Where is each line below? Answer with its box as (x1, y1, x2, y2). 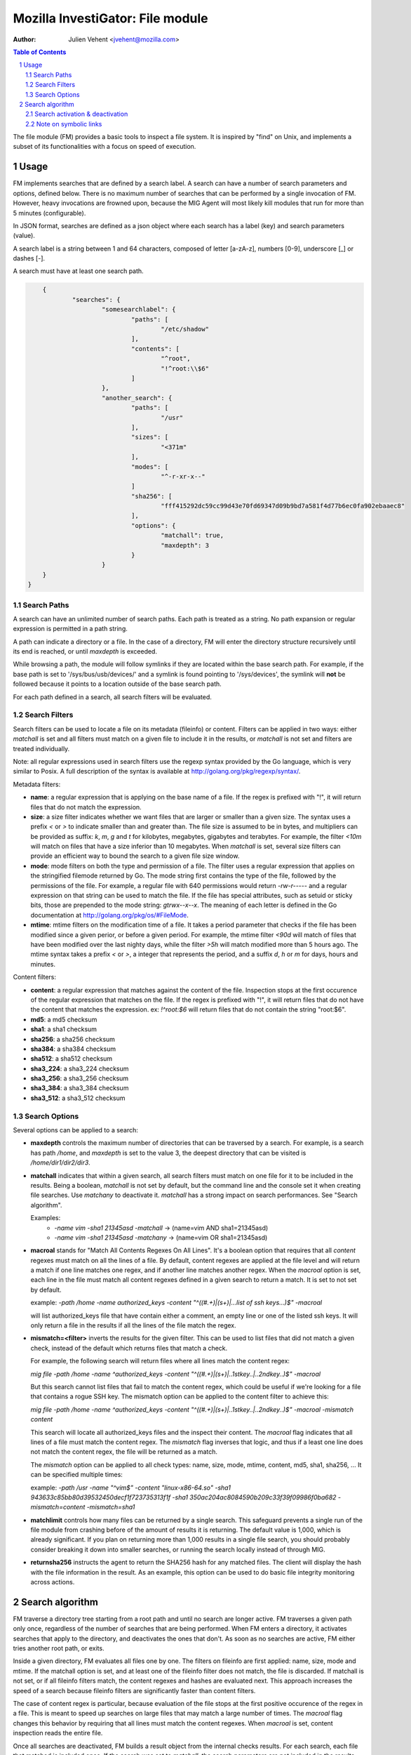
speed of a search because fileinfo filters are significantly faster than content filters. (13, 1686, 256, 1695)
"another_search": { (102, 394, 173, 402)
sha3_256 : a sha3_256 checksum (30, 1074, 129, 1082)
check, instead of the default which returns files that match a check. (30, 1344, 228, 1352)
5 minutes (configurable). (13, 208, 86, 217)
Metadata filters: (13, 780, 61, 788)
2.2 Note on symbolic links (25, 119, 102, 128)
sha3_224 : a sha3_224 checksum (30, 1064, 129, 1073)
